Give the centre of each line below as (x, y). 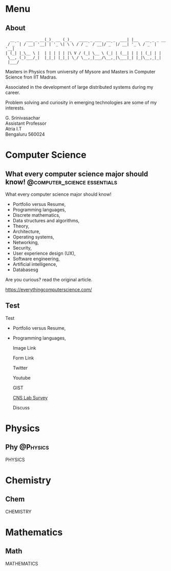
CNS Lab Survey (30, 397)
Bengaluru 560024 (25, 134)
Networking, (26, 242)
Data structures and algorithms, (46, 221)
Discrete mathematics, (36, 215)
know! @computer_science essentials (61, 182)
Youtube (22, 377)
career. (13, 92)
